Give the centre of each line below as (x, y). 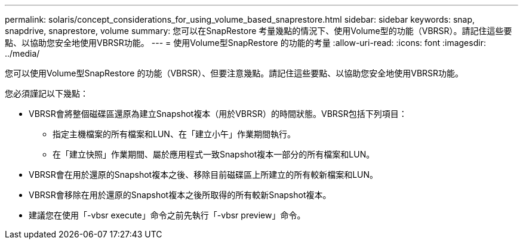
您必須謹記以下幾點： (47, 93)
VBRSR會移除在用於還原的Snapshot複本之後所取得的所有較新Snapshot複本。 (180, 195)
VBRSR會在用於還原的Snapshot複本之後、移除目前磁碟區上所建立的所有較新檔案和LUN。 (204, 174)
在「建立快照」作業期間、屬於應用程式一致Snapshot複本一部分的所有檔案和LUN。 (214, 154)
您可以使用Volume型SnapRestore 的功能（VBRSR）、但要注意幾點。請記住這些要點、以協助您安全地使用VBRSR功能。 (234, 73)
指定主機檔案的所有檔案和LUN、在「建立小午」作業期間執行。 (174, 134)
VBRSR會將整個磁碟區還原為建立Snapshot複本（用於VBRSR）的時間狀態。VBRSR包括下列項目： (218, 114)
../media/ (22, 53)
